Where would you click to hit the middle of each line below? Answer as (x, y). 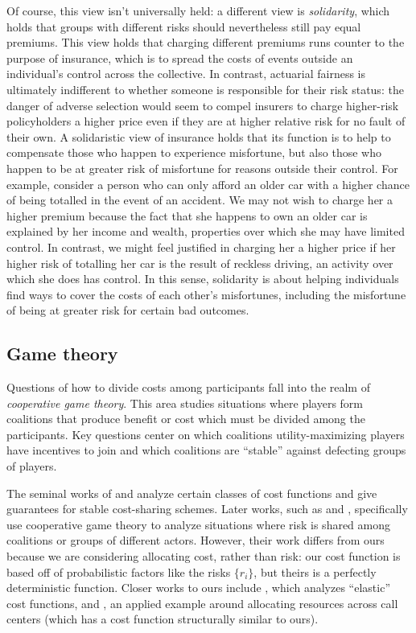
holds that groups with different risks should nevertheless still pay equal (184, 26)
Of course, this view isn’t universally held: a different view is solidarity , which (198, 10)
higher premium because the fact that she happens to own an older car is (187, 215)
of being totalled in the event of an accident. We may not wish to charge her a (200, 200)
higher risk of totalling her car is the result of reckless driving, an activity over (200, 263)
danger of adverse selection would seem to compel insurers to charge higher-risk (203, 105)
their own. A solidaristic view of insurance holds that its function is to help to (199, 136)
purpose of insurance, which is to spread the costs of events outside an (180, 58)
